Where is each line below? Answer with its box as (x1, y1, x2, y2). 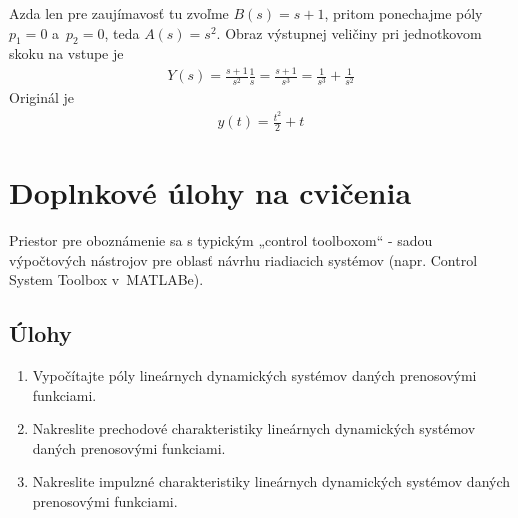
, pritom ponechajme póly (324, 3, 483, 23)
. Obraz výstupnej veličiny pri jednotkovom (216, 22, 482, 43)
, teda (104, 22, 140, 43)
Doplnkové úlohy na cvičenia (9, 172, 412, 213)
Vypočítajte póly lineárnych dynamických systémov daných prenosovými (32, 365, 477, 386)
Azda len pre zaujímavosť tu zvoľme (9, 3, 229, 23)
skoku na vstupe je (9, 43, 124, 64)
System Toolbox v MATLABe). (9, 269, 204, 290)
